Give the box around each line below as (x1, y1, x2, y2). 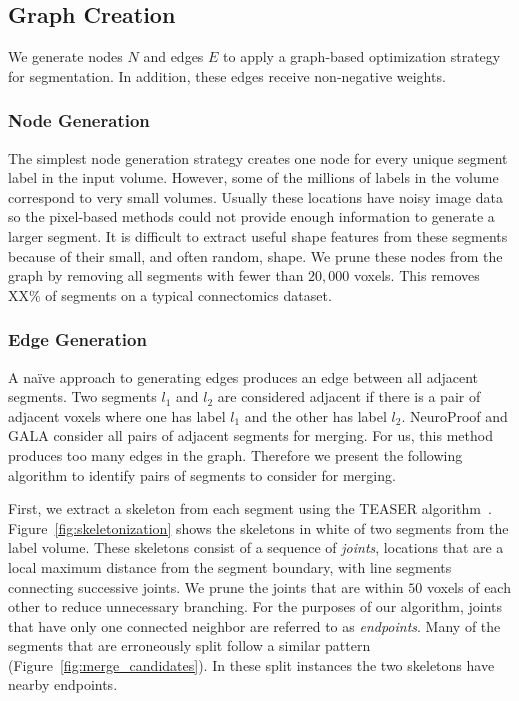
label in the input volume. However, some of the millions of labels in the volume (8, 167, 499, 188)
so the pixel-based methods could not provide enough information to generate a (8, 206, 495, 227)
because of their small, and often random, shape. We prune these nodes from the (8, 245, 503, 266)
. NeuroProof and (401, 405, 508, 426)
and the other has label (244, 405, 387, 426)
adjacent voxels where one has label (8, 405, 226, 426)
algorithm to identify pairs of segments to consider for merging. (8, 464, 396, 485)
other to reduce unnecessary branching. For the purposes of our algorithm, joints (8, 596, 503, 617)
